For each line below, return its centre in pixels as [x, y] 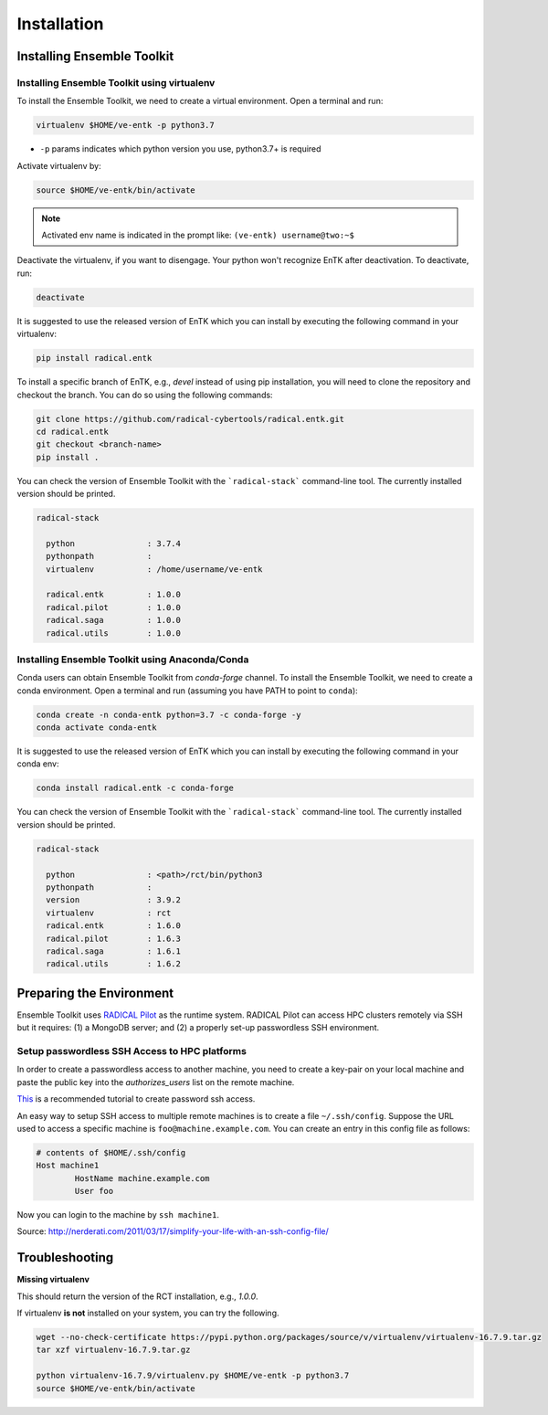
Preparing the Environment [95, 993]
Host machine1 [68, 1166]
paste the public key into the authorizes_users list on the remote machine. [156, 1082]
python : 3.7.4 [114, 543]
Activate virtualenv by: [59, 165]
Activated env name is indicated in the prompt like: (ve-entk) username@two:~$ [198, 235]
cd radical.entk [73, 431]
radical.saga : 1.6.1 [114, 951]
